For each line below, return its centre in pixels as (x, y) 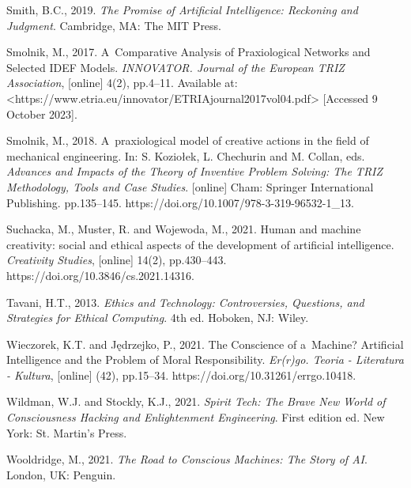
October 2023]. (42, 113)
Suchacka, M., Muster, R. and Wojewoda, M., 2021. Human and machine (184, 229)
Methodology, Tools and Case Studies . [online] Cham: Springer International (190, 186)
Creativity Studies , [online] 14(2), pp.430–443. (117, 260)
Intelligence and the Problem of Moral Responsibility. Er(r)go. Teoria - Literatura (205, 359)
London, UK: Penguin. (61, 474)
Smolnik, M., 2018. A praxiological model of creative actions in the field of (188, 140)
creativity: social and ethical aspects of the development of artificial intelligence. (200, 244)
